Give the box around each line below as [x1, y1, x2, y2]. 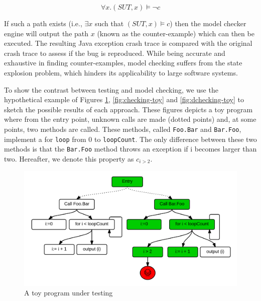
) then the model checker [170, 18, 246, 28]
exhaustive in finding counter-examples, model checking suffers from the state [4, 57, 242, 68]
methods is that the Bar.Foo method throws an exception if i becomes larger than [4, 143, 257, 154]
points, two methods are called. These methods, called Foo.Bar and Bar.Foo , [4, 123, 241, 134]
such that [94, 18, 124, 28]
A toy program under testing [24, 287, 113, 298]
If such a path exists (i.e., [4, 18, 82, 28]
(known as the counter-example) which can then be [97, 28, 254, 38]
